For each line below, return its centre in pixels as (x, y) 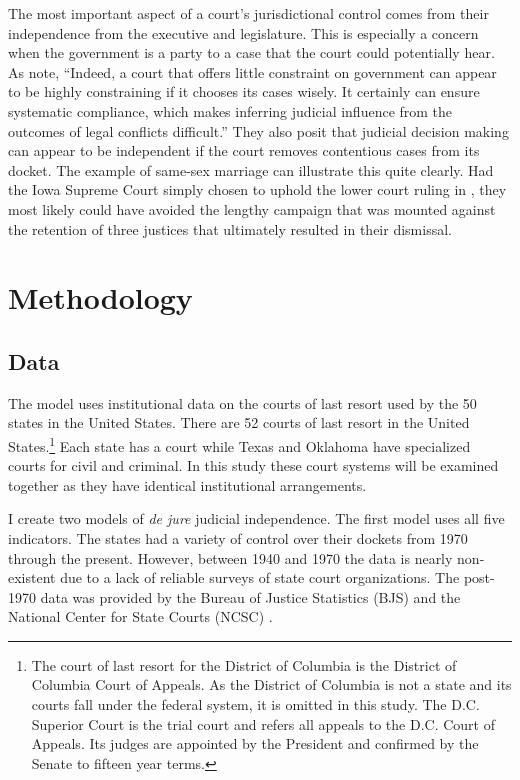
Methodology (100, 297)
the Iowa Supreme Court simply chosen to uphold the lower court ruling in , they (257, 189)
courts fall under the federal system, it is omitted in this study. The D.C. (255, 704)
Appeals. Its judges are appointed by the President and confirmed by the (255, 743)
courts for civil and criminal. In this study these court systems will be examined (253, 465)
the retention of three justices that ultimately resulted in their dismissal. (230, 228)
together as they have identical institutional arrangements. (187, 484)
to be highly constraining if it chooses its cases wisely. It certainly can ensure (244, 91)
